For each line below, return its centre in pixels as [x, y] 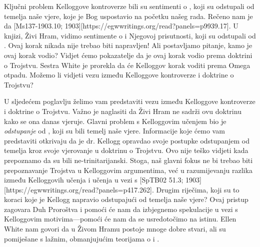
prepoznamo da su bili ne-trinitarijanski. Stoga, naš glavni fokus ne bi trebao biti [128, 160]
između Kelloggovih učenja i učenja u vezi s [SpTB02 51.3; [94, 180]
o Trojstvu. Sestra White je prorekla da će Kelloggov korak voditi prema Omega [127, 65]
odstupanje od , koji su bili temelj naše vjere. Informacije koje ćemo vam [114, 131]
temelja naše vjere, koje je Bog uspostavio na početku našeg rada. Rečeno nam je [128, 16]
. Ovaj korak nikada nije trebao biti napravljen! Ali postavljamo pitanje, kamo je [128, 45]
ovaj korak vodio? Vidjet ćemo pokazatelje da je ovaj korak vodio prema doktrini [128, 55]
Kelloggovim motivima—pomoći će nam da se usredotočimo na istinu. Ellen [120, 219]
